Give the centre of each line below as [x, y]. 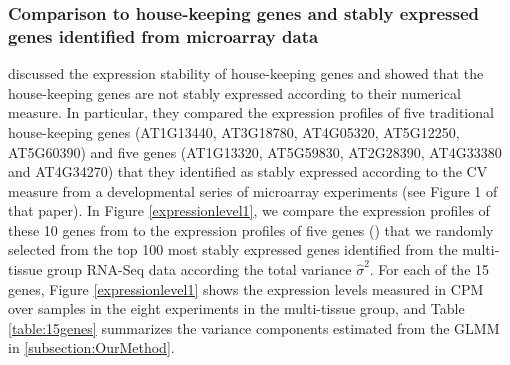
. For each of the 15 [429, 269]
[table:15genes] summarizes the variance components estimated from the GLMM [254, 327]
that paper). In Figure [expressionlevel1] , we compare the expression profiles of [249, 210]
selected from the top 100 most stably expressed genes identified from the [233, 249]
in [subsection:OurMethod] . [91, 347]
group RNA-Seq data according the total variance [199, 269]
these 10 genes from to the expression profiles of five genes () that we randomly [251, 229]
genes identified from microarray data [163, 35]
